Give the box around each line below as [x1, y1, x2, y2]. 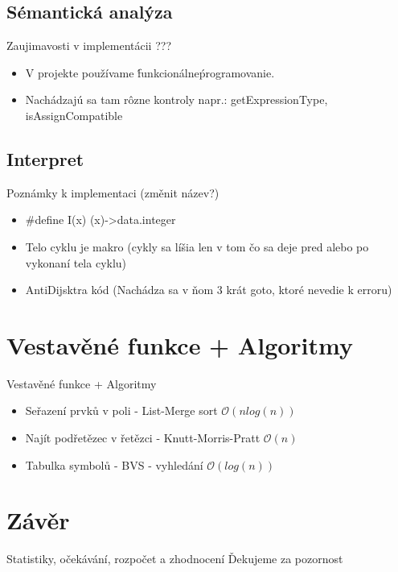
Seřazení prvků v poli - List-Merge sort [25, 402, 218, 419]
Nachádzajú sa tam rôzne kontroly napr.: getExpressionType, [25, 91, 328, 108]
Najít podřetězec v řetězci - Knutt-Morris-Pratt [25, 429, 261, 446]
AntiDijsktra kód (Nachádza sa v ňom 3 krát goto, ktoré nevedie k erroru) [25, 281, 392, 298]
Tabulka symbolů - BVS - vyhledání [25, 456, 203, 473]
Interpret [6, 146, 84, 171]
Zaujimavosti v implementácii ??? [6, 37, 172, 54]
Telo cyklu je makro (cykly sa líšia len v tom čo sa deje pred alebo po [25, 238, 369, 255]
